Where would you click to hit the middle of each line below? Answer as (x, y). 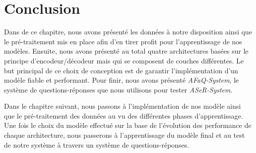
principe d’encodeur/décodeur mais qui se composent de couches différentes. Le (124, 60)
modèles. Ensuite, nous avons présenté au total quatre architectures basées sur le (126, 51)
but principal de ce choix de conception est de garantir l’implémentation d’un (121, 70)
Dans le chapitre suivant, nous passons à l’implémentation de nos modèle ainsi (123, 106)
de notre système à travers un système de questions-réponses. (97, 144)
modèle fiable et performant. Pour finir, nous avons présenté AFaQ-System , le (122, 80)
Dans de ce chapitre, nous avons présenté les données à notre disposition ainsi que (128, 32)
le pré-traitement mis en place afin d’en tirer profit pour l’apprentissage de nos (123, 41)
